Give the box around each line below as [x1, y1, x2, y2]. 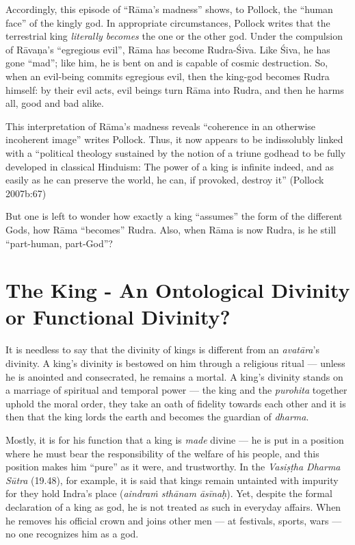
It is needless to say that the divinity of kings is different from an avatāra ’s [5, 342, 319, 357]
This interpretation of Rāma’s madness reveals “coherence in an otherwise [5, 118, 316, 133]
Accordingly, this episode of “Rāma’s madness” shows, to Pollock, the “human [5, 2, 333, 16]
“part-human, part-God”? [5, 236, 113, 250]
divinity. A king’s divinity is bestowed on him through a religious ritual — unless [5, 356, 345, 370]
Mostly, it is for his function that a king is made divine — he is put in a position [5, 432, 344, 446]
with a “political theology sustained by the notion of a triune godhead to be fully [5, 145, 346, 160]
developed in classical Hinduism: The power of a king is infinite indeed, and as [5, 159, 334, 173]
